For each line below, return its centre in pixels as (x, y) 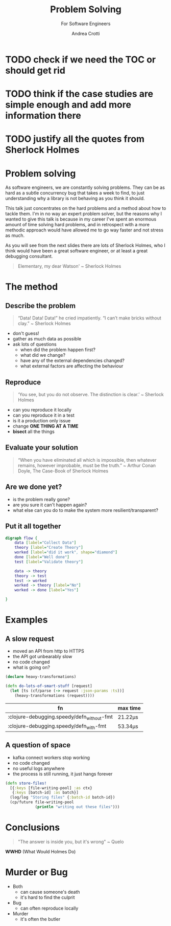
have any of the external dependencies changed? (72, 361)
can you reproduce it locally (42, 410)
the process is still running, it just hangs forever (63, 773)
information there (43, 116)
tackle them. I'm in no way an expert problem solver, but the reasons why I (84, 214)
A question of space (38, 745)
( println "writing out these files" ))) (77, 807)
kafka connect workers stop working (51, 757)
